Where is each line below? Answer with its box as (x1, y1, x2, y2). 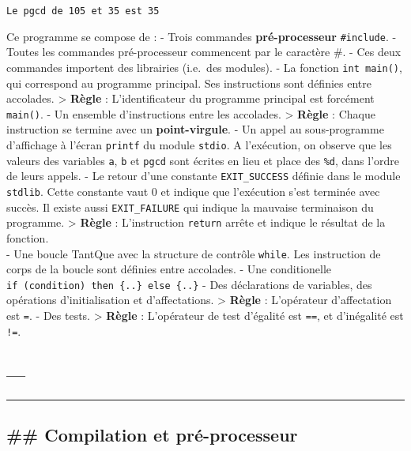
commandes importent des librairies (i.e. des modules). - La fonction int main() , (6, 58, 402, 75)
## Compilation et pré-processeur (6, 422, 298, 446)
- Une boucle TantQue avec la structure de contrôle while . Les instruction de (6, 245, 381, 261)
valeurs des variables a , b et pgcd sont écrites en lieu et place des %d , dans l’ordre (6, 152, 400, 168)
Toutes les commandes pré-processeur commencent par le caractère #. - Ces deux (6, 43, 402, 60)
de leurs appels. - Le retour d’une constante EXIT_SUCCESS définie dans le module (6, 167, 401, 184)
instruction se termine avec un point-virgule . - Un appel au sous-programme (6, 121, 384, 137)
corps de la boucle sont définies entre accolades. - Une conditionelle (6, 261, 332, 277)
